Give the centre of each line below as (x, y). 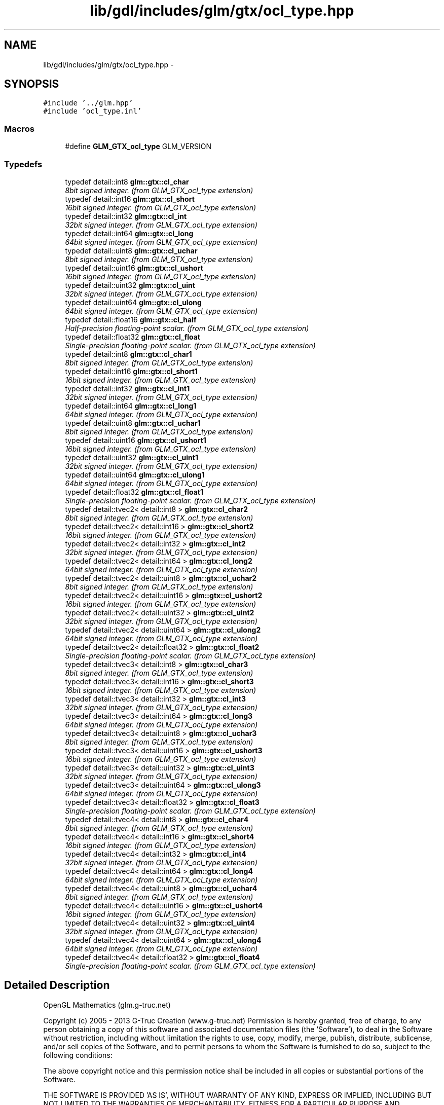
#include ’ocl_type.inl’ (92, 111)
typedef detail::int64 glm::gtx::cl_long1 (131, 406)
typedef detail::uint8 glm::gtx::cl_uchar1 (133, 423)
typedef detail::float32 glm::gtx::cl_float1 (134, 492)
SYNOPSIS (32, 84)
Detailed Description (57, 985)
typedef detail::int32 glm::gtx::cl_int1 (127, 388)
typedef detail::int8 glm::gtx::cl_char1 (128, 354)
